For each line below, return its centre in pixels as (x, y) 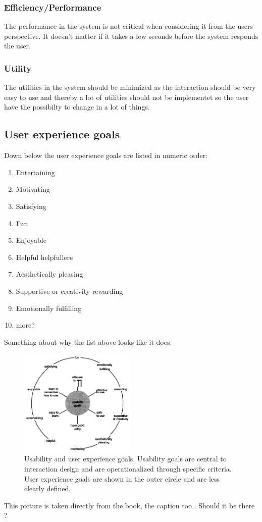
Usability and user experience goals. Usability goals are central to (125, 459)
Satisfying (31, 206)
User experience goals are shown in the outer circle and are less (122, 478)
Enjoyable (31, 240)
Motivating (33, 189)
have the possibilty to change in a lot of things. (77, 107)
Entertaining (35, 172)
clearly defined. (48, 488)
